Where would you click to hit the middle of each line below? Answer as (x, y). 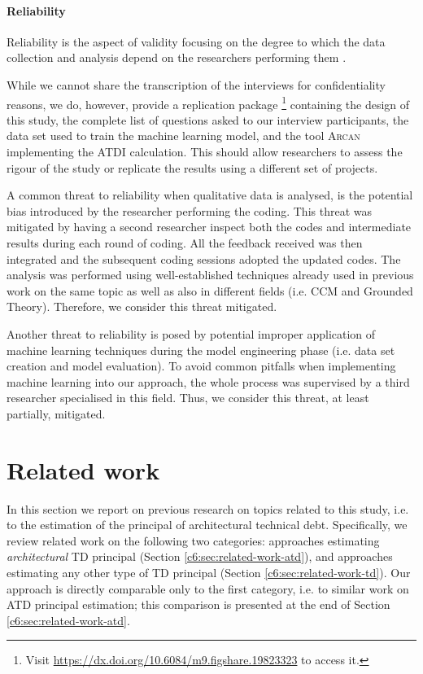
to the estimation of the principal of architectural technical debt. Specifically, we (207, 525)
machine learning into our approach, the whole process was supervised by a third (208, 381)
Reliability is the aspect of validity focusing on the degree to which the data (196, 41)
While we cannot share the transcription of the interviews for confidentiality (196, 84)
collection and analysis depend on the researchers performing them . (177, 57)
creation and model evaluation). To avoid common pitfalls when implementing (201, 366)
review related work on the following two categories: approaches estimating (193, 540)
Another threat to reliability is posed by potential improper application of (191, 333)
